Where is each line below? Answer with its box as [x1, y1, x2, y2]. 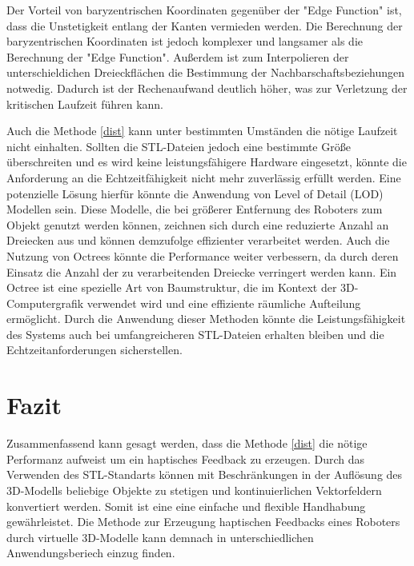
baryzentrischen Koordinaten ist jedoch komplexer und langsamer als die [6, 33, 364, 50]
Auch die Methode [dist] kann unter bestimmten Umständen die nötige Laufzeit [6, 122, 398, 139]
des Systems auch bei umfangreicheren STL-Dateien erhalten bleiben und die [6, 325, 384, 342]
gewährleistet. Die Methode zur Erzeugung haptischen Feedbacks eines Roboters [6, 513, 400, 530]
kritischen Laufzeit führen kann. [6, 95, 163, 112]
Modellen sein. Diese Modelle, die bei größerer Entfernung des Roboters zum [6, 201, 383, 217]
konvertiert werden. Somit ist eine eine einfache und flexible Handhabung [6, 497, 366, 514]
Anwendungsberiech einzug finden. [6, 544, 175, 561]
